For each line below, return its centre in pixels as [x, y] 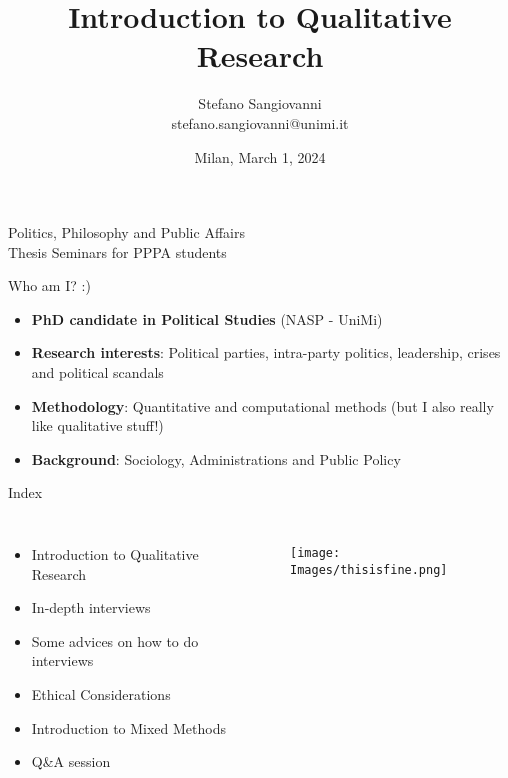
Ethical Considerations [101, 694]
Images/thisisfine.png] [369, 569]
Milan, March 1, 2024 [260, 156]
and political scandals [97, 372]
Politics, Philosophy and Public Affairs [126, 232]
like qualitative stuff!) [97, 425]
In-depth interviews [91, 607]
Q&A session [71, 761]
